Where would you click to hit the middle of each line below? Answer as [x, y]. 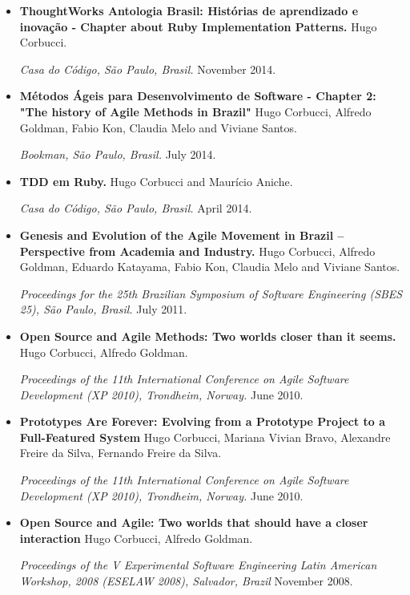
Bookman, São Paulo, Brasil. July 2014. [118, 154]
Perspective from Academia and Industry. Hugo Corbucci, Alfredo [197, 251]
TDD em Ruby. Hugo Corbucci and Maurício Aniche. [156, 181]
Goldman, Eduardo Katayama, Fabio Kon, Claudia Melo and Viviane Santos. [210, 267]
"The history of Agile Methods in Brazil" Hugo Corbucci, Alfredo [195, 111]
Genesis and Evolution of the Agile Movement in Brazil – [182, 235]
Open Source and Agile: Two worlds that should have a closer [194, 522]
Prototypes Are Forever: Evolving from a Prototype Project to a [203, 421]
